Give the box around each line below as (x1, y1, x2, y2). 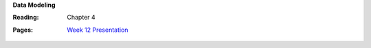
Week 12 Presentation (67, 26, 128, 34)
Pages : (12, 26, 34, 34)
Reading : (12, 14, 39, 22)
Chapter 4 (67, 14, 95, 22)
